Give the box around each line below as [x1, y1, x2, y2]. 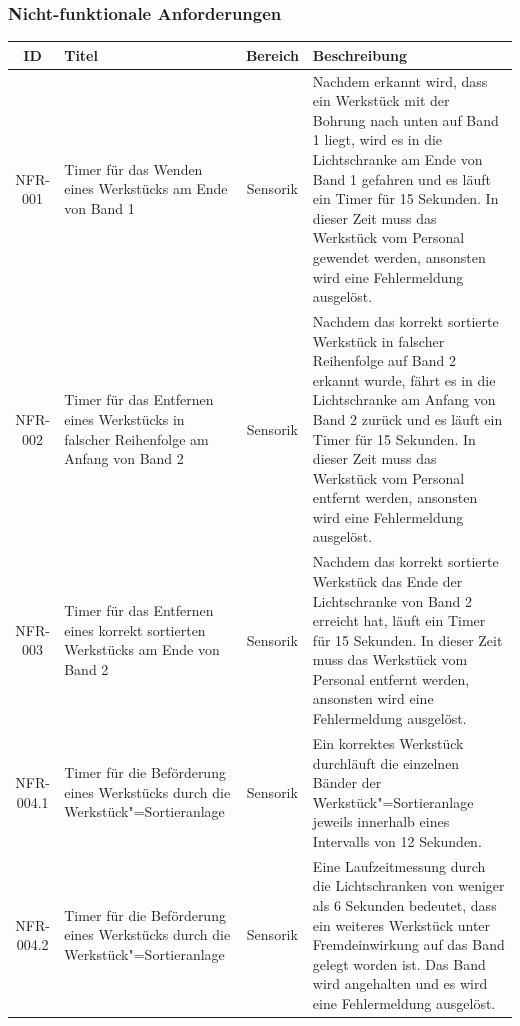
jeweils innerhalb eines [312, 811, 450, 832]
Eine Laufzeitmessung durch [312, 855, 486, 876]
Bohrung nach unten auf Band [312, 109, 499, 130]
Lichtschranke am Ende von [312, 148, 483, 169]
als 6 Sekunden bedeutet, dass [312, 894, 497, 915]
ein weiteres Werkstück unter [312, 914, 491, 935]
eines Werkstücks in [64, 408, 185, 429]
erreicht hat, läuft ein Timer [312, 610, 486, 631]
